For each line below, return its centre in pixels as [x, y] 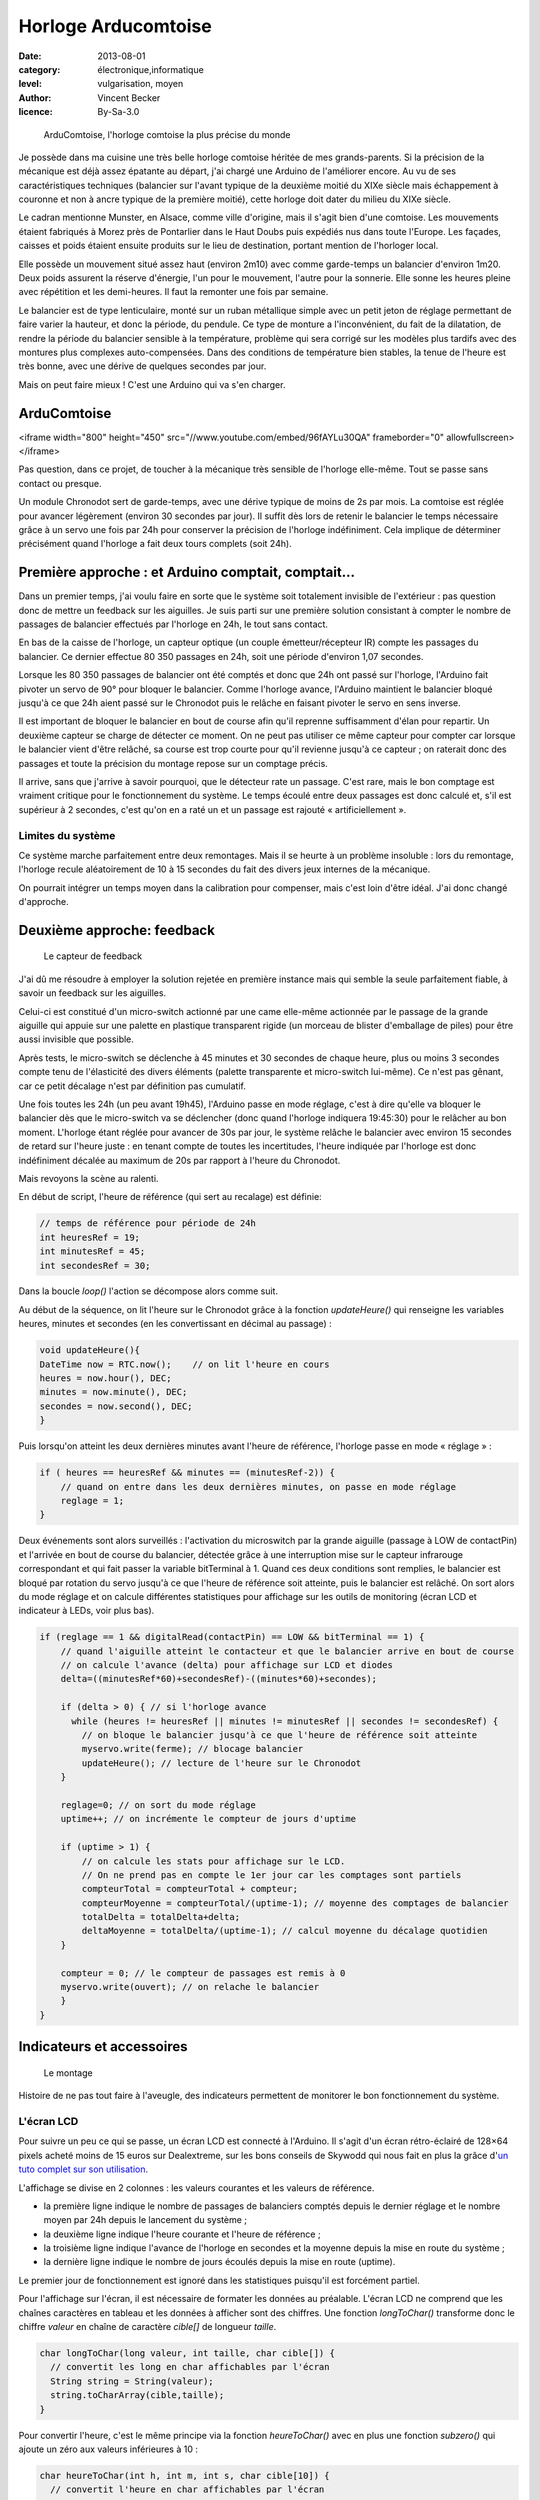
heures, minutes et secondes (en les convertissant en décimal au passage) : [175, 1324]
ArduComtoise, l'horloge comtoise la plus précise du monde [167, 134]
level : [30, 84]
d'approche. [43, 902]
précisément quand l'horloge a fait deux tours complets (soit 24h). [155, 544]
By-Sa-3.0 [118, 112]
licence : [36, 112]
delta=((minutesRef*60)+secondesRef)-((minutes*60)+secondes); [219, 1679]
